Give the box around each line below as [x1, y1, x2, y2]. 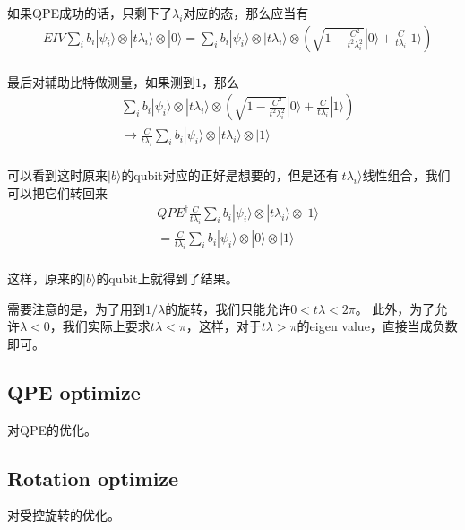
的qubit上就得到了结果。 [96, 268, 238, 287]
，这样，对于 [185, 317, 262, 335]
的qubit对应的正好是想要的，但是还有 [121, 166, 339, 185]
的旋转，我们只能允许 [165, 299, 291, 317]
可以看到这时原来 [7, 166, 108, 185]
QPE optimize [7, 378, 141, 405]
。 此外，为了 [355, 299, 435, 317]
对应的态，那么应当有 [183, 4, 309, 22]
